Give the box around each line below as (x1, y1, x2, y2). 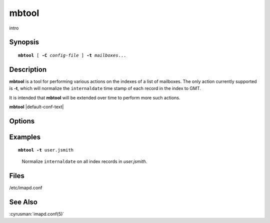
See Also (9, 197, 37, 206)
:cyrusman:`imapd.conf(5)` (9, 210, 64, 217)
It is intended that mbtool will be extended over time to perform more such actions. (9, 94, 180, 100)
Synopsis (9, 38, 39, 46)
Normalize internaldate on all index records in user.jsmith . (21, 158, 147, 164)
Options (9, 116, 35, 125)
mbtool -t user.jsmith (18, 147, 74, 153)
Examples (9, 132, 41, 141)
